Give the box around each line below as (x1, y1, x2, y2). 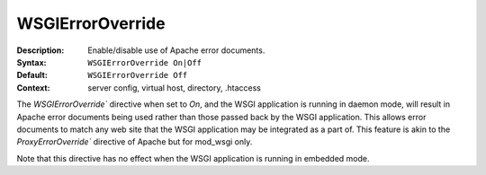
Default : (16, 70, 49, 81)
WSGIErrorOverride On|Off (87, 57, 202, 67)
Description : (16, 45, 65, 56)
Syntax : (16, 57, 47, 67)
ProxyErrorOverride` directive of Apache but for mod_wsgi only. (16, 136, 253, 147)
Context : (16, 82, 50, 93)
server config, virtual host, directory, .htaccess (87, 82, 261, 93)
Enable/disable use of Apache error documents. (87, 45, 265, 56)
